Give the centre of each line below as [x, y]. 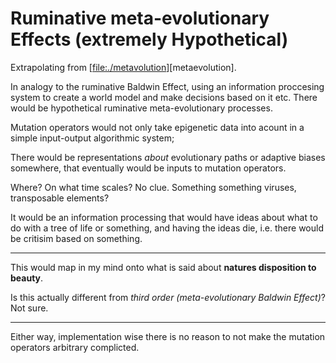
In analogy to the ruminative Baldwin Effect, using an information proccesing [167, 86]
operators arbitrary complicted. [75, 347]
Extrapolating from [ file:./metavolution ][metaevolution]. [123, 67]
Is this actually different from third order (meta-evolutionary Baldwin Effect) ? [168, 297]
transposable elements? [60, 198]
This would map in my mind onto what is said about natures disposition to [163, 267]
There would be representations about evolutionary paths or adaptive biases [168, 157]
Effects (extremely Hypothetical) [149, 39]
